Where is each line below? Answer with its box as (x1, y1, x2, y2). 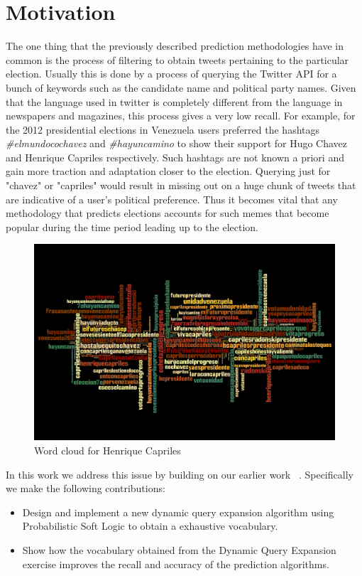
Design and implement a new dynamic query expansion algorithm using (22, 504, 334, 519)
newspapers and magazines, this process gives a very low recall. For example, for (6, 108, 356, 123)
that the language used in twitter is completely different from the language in (6, 94, 343, 109)
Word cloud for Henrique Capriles (34, 443, 181, 458)
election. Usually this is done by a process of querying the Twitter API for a (6, 66, 337, 81)
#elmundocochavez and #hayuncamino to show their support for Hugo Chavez (6, 136, 348, 151)
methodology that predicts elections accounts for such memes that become (6, 206, 329, 220)
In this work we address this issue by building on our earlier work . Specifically (6, 466, 353, 481)
